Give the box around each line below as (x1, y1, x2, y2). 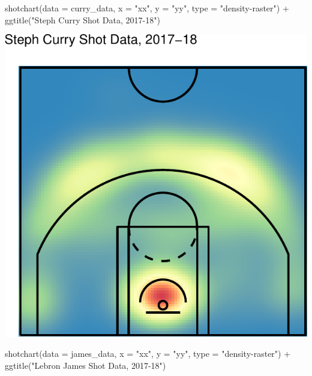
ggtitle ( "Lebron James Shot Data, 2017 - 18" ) (5, 359, 166, 371)
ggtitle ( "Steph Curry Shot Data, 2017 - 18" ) (5, 13, 160, 26)
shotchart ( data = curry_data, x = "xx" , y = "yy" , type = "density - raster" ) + (5, 2, 289, 14)
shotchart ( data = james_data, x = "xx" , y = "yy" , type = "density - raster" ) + (5, 347, 291, 360)
